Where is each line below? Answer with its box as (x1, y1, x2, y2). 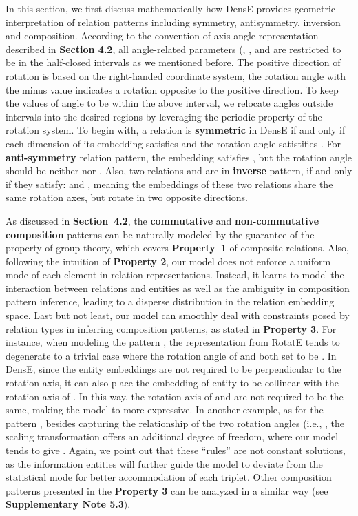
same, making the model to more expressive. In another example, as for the (6, 402, 324, 417)
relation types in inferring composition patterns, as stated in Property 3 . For (6, 321, 337, 336)
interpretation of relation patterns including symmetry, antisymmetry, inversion (6, 14, 341, 29)
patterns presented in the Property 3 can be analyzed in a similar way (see (6, 483, 328, 497)
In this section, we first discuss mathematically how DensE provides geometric (6, 1, 336, 15)
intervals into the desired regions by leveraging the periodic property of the (6, 109, 322, 123)
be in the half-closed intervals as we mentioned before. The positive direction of (6, 55, 341, 70)
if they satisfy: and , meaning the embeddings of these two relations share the (6, 176, 333, 191)
